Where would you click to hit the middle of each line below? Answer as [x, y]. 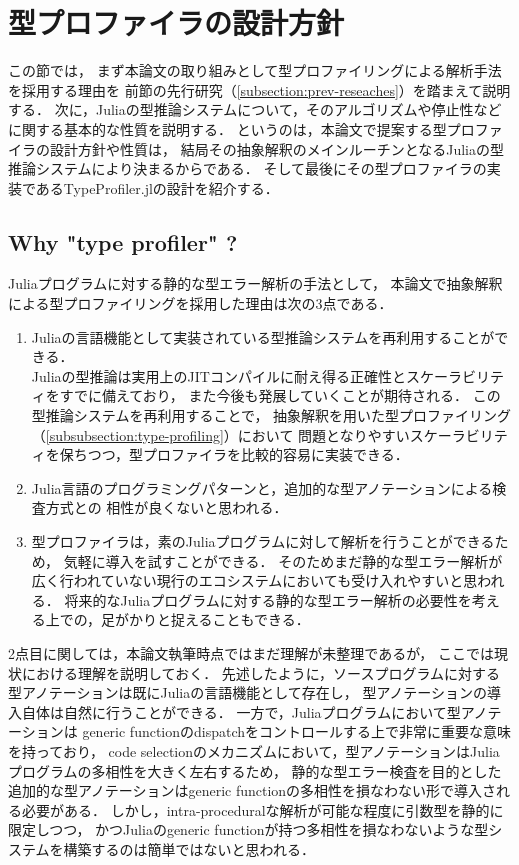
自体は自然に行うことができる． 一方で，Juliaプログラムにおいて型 [241, 711]
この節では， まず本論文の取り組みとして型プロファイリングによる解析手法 [255, 70]
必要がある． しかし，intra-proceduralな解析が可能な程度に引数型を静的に [262, 809]
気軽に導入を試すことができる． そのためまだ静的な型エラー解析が [283, 560]
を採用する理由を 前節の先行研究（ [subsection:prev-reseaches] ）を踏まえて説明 [259, 89]
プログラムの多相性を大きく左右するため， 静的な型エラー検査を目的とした [255, 770]
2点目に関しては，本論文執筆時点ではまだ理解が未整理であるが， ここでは [251, 652]
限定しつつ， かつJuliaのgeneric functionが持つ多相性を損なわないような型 [248, 829]
